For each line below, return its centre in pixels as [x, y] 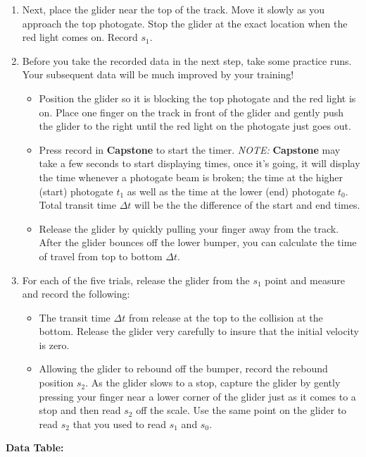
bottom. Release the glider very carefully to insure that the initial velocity [199, 331]
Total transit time [77, 205]
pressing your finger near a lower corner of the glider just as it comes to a [197, 396]
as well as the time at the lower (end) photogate [231, 191]
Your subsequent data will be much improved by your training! [158, 74]
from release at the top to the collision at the [226, 317]
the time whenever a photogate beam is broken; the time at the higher [191, 177]
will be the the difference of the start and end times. [247, 205]
